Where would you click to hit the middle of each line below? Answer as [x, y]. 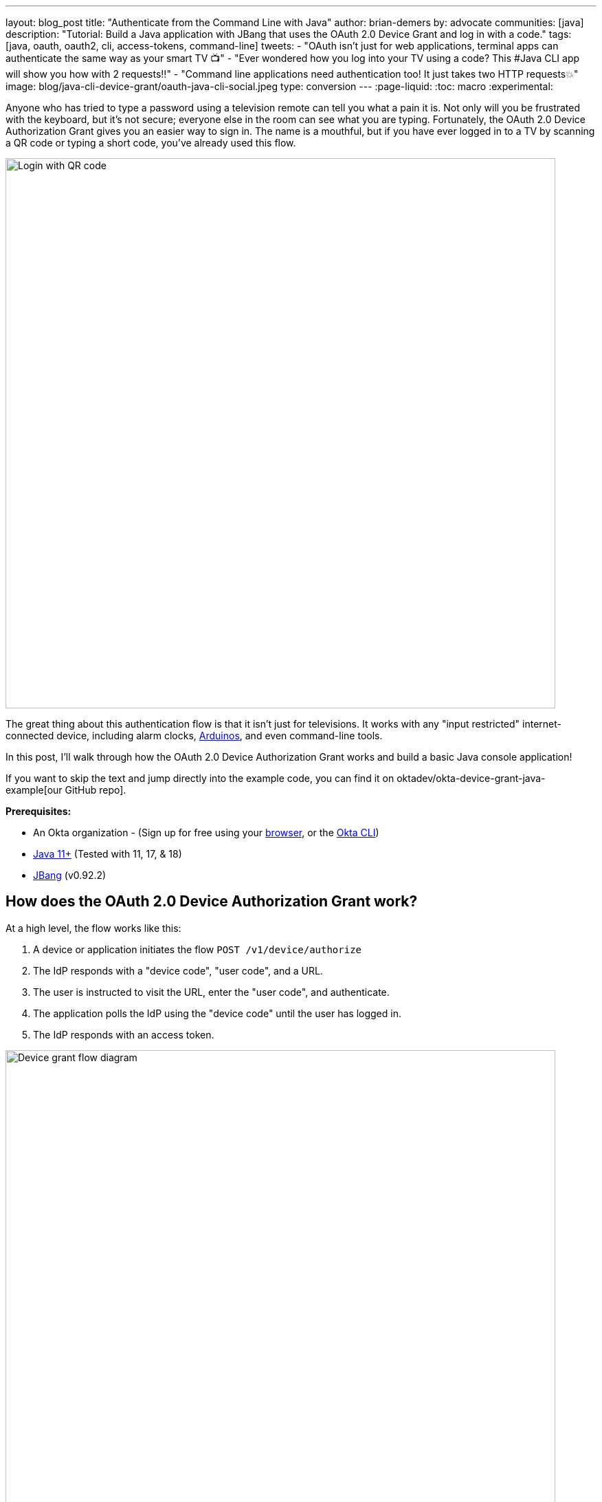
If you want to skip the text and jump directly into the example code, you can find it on [200, 778]
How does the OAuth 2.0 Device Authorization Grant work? [212, 902]
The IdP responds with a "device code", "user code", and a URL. [178, 970]
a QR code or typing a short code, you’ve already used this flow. [151, 143]
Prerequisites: [38, 811]
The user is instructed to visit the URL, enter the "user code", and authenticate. [211, 992]
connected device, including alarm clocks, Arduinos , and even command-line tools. [194, 736]
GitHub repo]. [96, 790]
